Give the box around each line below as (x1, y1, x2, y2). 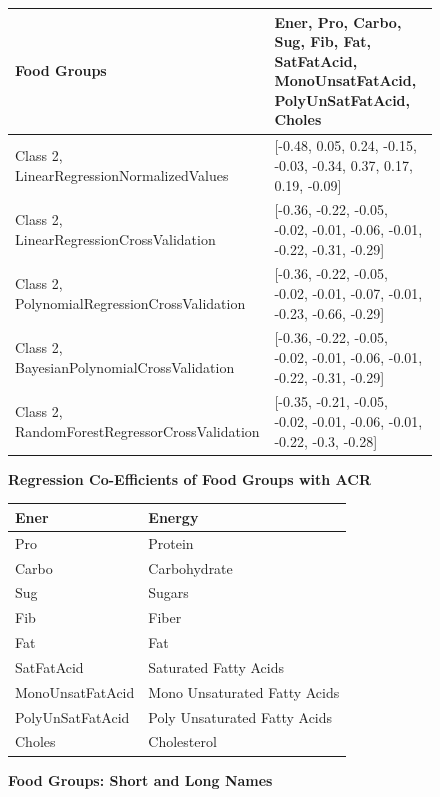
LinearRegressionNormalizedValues (15, 164, 229, 185)
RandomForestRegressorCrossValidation (15, 420, 260, 441)
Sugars (148, 582, 189, 603)
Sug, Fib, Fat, (274, 31, 371, 52)
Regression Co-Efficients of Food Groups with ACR (8, 468, 372, 489)
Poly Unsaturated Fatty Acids (148, 706, 333, 727)
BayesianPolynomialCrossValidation (15, 356, 235, 377)
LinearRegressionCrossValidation (15, 228, 216, 249)
